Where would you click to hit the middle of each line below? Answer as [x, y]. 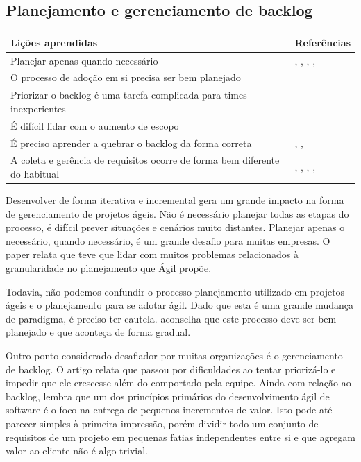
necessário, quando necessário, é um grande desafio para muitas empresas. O [168, 240]
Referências [322, 42]
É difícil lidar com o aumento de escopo [95, 125]
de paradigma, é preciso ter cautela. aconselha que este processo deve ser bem [171, 318]
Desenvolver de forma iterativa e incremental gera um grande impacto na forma [175, 200]
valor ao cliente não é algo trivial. [77, 451]
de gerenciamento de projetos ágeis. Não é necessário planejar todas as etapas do [177, 213]
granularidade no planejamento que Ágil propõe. [109, 268]
